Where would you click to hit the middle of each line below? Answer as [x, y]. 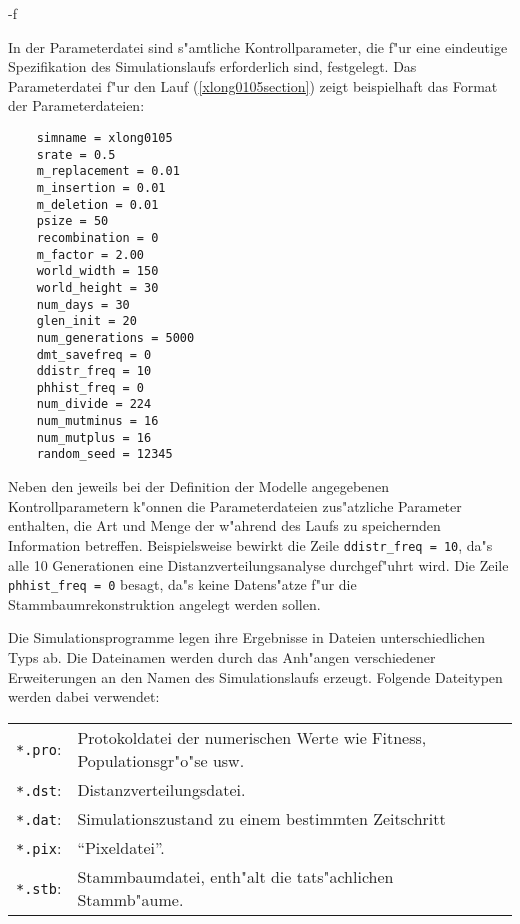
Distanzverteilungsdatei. [161, 789]
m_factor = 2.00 [90, 254]
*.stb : [39, 888]
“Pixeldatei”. [121, 847]
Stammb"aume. [130, 899]
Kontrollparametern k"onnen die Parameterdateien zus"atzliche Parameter [235, 505]
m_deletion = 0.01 [97, 204]
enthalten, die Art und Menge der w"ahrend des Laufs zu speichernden [224, 525]
